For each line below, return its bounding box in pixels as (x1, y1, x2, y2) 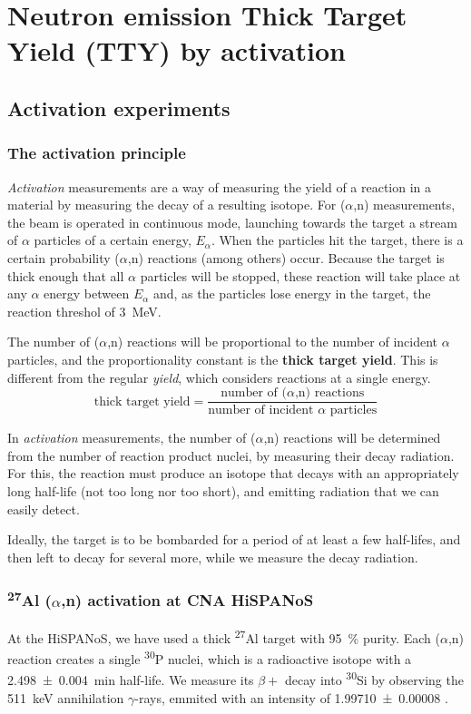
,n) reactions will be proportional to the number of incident (107, 332, 438, 351)
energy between (44, 284, 130, 303)
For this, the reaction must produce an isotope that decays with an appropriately (7, 464, 459, 483)
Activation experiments (7, 93, 231, 122)
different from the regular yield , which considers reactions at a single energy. (7, 367, 431, 386)
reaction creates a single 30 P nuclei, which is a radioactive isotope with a (7, 647, 412, 668)
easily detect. (7, 499, 80, 518)
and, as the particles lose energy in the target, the (152, 284, 431, 303)
